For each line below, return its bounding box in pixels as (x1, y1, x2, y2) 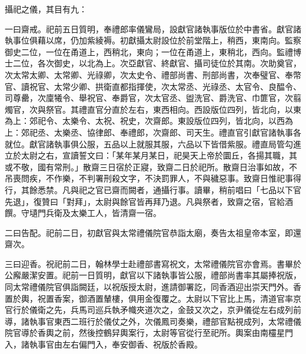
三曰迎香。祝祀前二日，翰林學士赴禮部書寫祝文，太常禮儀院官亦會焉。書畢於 (5, 257, 301, 269)
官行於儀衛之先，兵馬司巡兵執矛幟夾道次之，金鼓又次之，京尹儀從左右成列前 (5, 304, 301, 316)
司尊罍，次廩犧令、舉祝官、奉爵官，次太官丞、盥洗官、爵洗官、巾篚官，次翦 (5, 92, 301, 104)
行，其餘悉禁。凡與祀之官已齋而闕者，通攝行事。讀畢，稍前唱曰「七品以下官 (5, 183, 301, 195)
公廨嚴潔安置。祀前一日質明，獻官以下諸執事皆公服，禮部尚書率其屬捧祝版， (5, 269, 301, 281)
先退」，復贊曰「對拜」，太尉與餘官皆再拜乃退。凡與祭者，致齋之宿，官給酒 (5, 195, 293, 207)
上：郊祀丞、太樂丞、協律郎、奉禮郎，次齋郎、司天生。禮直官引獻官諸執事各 (5, 126, 301, 138)
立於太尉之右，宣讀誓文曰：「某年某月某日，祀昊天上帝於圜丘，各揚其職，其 (5, 149, 297, 161)
